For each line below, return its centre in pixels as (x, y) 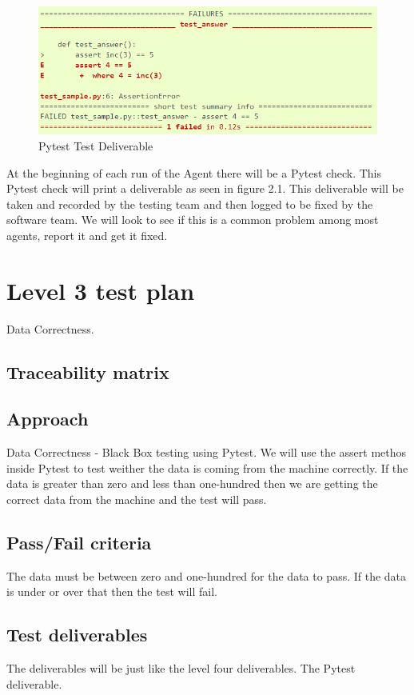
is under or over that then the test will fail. (112, 591)
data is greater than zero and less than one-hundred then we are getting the (192, 483)
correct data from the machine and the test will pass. (137, 499)
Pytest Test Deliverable (96, 145)
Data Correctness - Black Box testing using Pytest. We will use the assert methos (207, 452)
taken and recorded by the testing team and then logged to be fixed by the (190, 204)
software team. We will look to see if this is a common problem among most (193, 220)
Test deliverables (77, 635)
